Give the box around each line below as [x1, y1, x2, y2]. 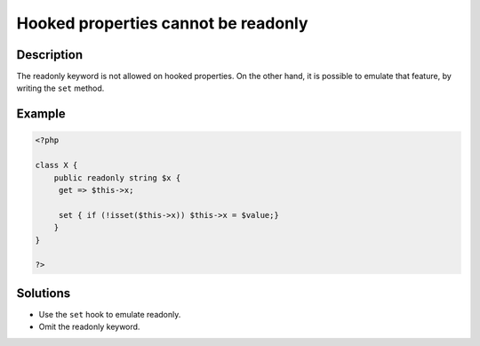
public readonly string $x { [53, 173, 181, 182]
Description [16, 47, 84, 62]
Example [16, 107, 66, 122]
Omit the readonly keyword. [38, 321, 140, 333]
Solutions [16, 286, 71, 301]
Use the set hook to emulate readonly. [38, 309, 181, 319]
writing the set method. [16, 83, 105, 93]
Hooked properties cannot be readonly [16, 13, 308, 33]
